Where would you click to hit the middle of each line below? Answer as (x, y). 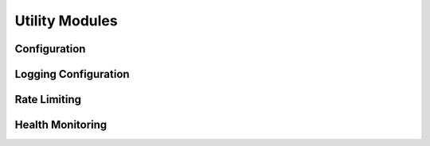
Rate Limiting (48, 100)
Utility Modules (66, 21)
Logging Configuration (72, 74)
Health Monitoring (61, 125)
